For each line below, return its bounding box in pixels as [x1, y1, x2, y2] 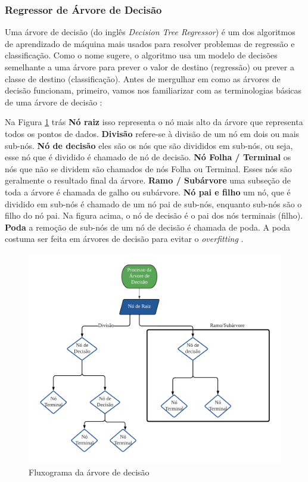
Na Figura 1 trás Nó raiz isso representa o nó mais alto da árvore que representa [5, 116, 303, 128]
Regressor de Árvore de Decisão [5, 2, 162, 17]
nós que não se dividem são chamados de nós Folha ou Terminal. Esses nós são [5, 162, 292, 175]
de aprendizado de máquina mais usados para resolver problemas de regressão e [5, 37, 295, 49]
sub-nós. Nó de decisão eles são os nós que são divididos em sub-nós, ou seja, [5, 139, 293, 151]
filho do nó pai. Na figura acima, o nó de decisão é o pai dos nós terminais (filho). [5, 209, 303, 222]
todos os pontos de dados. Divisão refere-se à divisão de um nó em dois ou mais [5, 127, 300, 139]
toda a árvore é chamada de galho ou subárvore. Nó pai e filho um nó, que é [5, 185, 291, 198]
